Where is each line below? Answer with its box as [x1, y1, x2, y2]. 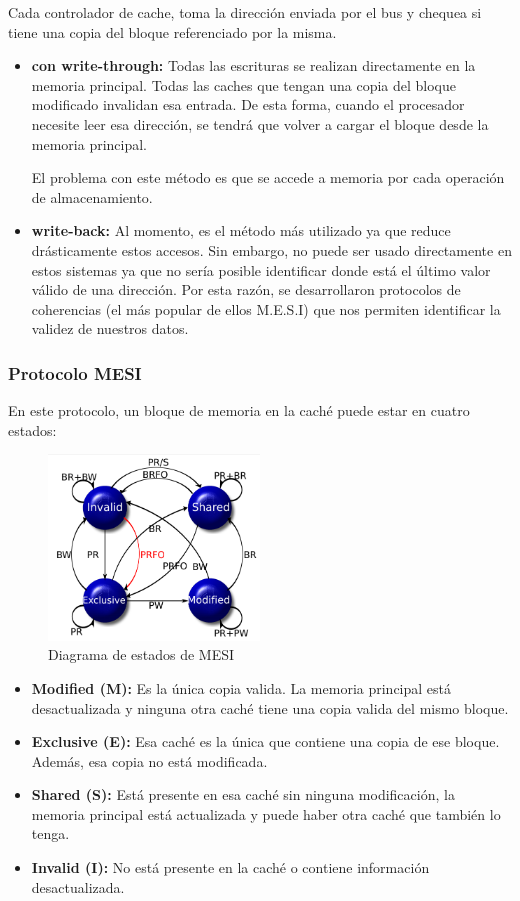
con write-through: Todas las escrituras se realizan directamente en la [31, 55, 476, 76]
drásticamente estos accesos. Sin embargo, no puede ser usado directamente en [31, 239, 512, 260]
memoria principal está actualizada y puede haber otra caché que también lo [31, 803, 501, 824]
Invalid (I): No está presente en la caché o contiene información [31, 857, 430, 878]
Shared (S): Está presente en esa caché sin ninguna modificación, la [31, 784, 455, 805]
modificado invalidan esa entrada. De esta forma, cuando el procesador [31, 94, 465, 115]
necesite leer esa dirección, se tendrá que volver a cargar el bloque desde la [31, 113, 489, 134]
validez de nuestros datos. [31, 318, 189, 339]
